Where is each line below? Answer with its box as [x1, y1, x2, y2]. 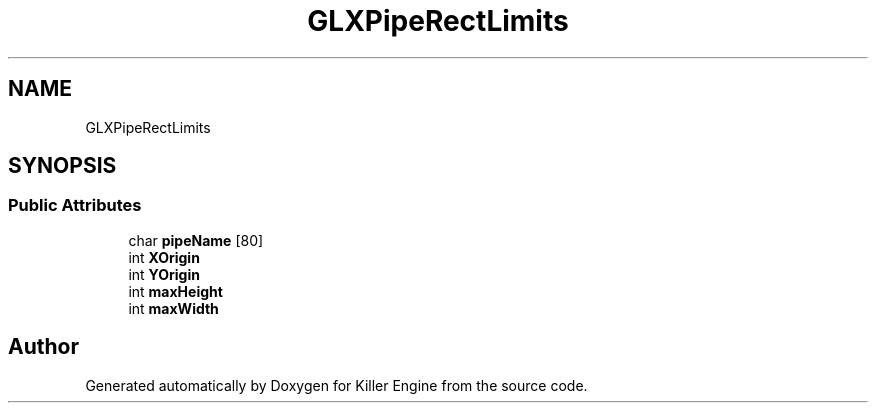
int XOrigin [128, 248, 200, 266]
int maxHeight [128, 282, 223, 300]
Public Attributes [8, 195, 142, 216]
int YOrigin [128, 265, 200, 283]
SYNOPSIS [8, 153, 117, 179]
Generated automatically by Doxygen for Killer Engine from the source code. [85, 376, 588, 394]
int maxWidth [128, 299, 219, 317]
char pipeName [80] [128, 231, 264, 249]
